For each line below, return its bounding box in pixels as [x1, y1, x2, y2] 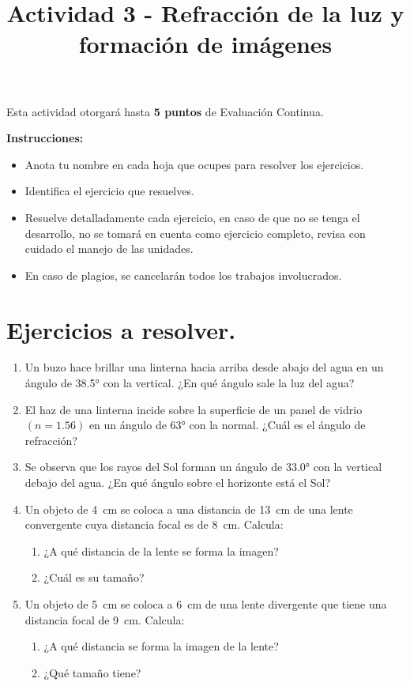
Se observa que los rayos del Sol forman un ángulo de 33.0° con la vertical [24, 458, 382, 475]
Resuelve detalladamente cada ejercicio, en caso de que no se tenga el [24, 209, 360, 225]
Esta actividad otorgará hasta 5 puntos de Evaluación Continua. [6, 103, 324, 119]
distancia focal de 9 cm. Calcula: [24, 611, 185, 628]
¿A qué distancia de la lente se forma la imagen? [43, 542, 279, 559]
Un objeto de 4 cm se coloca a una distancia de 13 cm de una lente [24, 500, 353, 517]
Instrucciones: [6, 130, 84, 146]
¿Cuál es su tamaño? [43, 569, 145, 586]
